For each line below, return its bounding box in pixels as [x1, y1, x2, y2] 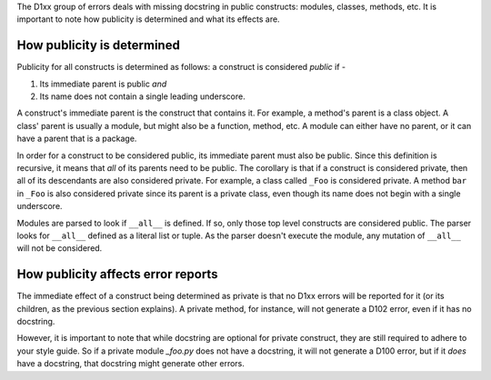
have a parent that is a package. [16, 133, 137, 145]
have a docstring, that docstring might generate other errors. [16, 358, 245, 369]
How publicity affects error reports [16, 266, 218, 282]
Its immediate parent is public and [39, 78, 167, 89]
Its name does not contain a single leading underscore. [39, 91, 245, 102]
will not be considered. [16, 243, 103, 254]
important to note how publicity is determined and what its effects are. [16, 14, 281, 25]
